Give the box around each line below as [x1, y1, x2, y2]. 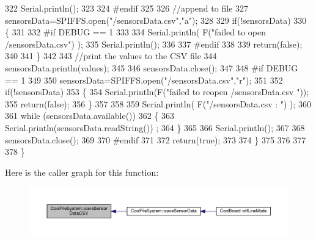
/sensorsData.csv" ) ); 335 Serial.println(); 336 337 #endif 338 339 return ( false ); [5, 37, 303, 50]
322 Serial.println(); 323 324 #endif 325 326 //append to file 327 [5, 2, 248, 14]
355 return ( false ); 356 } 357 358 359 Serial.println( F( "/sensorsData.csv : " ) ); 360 [5, 97, 312, 110]
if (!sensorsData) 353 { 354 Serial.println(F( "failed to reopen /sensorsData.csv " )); [5, 85, 309, 98]
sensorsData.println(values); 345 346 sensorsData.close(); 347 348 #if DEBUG [5, 61, 298, 74]
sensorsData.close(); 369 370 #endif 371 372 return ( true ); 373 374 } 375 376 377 [5, 133, 306, 146]
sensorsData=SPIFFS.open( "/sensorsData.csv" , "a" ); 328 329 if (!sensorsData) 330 [5, 13, 307, 26]
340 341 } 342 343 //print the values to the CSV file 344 [5, 49, 217, 62]
